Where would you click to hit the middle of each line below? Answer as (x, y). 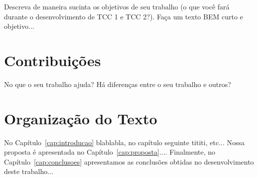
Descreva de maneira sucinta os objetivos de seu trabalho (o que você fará (117, 6)
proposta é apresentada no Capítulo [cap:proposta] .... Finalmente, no (110, 152)
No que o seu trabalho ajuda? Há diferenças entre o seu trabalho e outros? (118, 84)
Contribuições (53, 60)
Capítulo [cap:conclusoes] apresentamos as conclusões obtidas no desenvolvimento (129, 161)
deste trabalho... (29, 171)
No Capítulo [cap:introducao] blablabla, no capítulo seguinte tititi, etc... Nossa (124, 142)
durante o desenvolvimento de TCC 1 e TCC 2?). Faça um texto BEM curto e (124, 16)
